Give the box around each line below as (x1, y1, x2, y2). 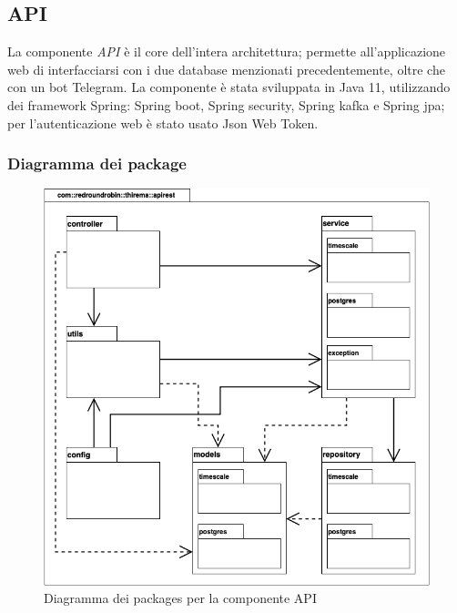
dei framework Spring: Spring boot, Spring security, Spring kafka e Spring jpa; (7, 95, 445, 114)
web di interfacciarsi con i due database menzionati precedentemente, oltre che (7, 59, 445, 78)
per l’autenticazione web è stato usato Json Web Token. (7, 113, 319, 132)
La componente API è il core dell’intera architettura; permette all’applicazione (7, 42, 446, 61)
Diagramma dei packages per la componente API (44, 588, 317, 608)
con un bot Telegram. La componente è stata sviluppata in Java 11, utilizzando (7, 77, 451, 97)
